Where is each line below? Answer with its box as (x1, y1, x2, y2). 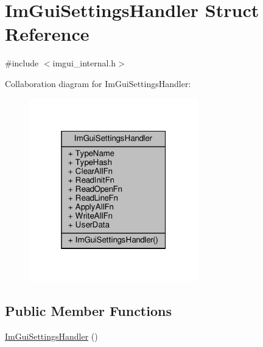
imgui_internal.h (52, 57, 116, 69)
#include (5, 57, 39, 69)
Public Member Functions (5, 301, 172, 320)
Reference (5, 21, 89, 46)
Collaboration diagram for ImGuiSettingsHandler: (5, 77, 191, 89)
